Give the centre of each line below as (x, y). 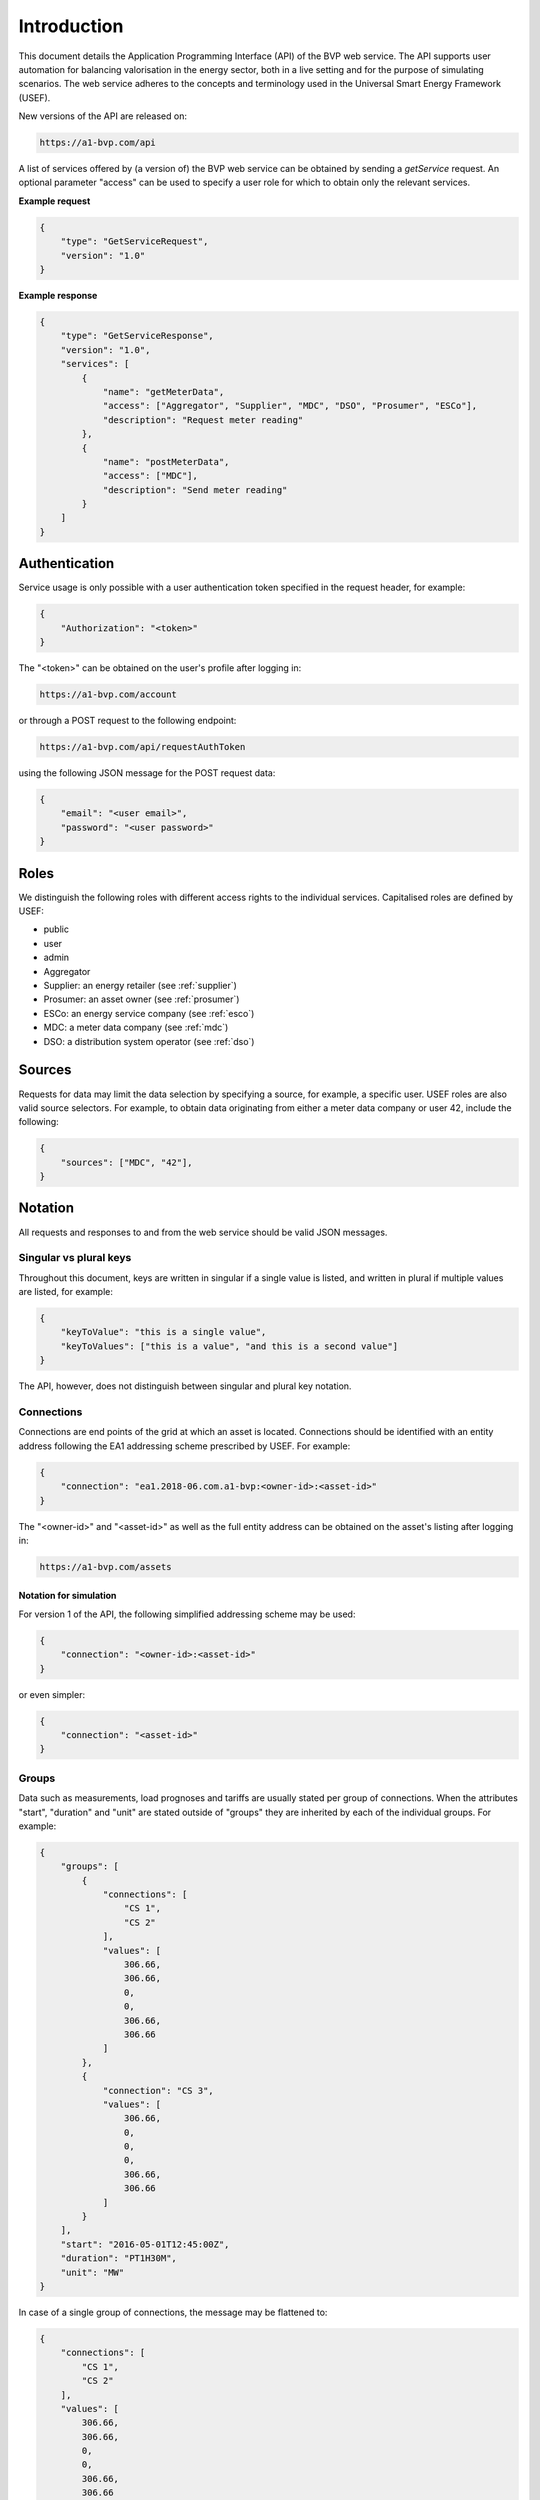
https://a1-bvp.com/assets (105, 1566)
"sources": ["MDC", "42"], (127, 1162)
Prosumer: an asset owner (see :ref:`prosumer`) (141, 999)
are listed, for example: (66, 1292)
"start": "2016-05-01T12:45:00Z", (145, 2244)
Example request (54, 201)
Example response (58, 295)
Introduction (71, 26)
